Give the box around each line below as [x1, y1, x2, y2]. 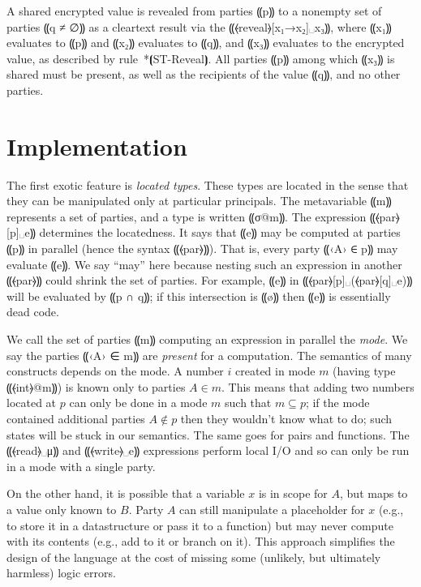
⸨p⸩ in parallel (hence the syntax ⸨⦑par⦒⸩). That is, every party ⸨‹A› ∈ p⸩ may [6, 240, 398, 257]
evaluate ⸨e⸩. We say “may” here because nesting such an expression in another [6, 255, 402, 272]
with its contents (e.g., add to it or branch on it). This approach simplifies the [6, 533, 395, 550]
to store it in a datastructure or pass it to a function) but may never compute [6, 516, 393, 533]
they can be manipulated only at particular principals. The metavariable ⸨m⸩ [6, 192, 392, 209]
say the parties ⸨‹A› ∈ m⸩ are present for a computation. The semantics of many [6, 346, 412, 363]
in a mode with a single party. [6, 457, 156, 474]
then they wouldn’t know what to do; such [180, 410, 393, 426]
